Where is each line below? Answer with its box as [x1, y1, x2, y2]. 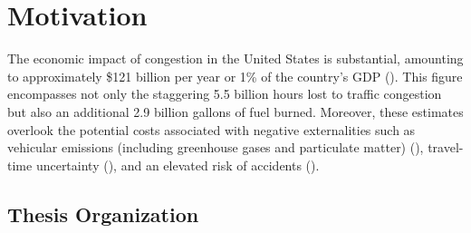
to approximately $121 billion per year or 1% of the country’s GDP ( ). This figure [7, 66, 463, 85]
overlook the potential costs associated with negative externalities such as [7, 120, 416, 139]
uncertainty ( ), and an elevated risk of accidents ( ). [35, 155, 320, 174]
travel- [428, 138, 464, 157]
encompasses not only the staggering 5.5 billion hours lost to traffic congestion [7, 84, 442, 103]
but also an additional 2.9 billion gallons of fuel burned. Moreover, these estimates [7, 102, 464, 121]
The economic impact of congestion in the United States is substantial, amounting [7, 49, 464, 68]
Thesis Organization [7, 199, 199, 228]
